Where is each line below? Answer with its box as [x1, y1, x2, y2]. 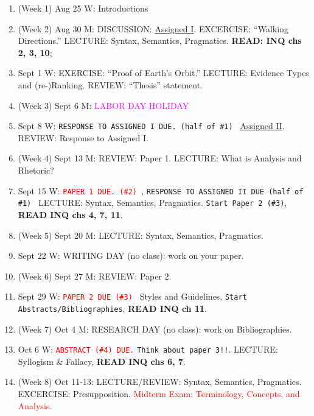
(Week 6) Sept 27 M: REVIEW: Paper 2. [18, 269, 172, 282]
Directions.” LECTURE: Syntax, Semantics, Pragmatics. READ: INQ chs [18, 34, 302, 47]
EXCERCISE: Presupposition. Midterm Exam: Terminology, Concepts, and [18, 387, 300, 400]
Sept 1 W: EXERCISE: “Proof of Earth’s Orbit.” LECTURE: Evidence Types [18, 66, 309, 79]
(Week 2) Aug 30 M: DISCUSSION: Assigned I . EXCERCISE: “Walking [18, 22, 288, 35]
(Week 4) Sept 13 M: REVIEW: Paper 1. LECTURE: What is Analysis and [18, 152, 302, 164]
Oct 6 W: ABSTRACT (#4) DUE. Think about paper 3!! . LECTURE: [18, 343, 278, 356]
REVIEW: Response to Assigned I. [18, 131, 148, 144]
